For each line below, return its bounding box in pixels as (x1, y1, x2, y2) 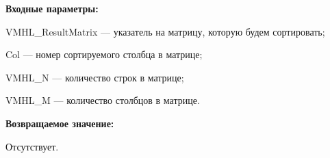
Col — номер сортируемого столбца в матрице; (5, 47, 203, 62)
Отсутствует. (5, 139, 59, 153)
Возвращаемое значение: (5, 116, 114, 130)
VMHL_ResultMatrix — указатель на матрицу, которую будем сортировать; (5, 24, 325, 38)
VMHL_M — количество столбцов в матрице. (5, 93, 200, 107)
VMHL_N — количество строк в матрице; (5, 70, 184, 84)
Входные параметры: (5, 1, 99, 15)
